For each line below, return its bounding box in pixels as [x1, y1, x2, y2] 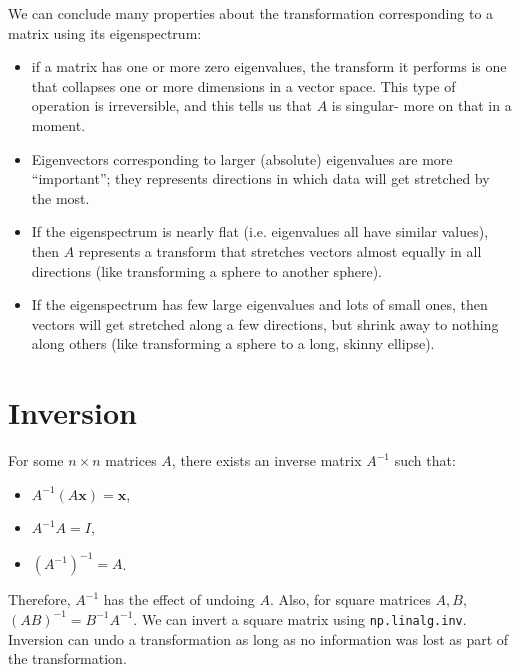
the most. [31, 187, 90, 208]
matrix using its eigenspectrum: [8, 22, 202, 43]
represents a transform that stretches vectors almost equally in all [78, 240, 482, 261]
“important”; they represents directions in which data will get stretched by [31, 168, 490, 189]
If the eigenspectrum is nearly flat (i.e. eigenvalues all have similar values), [31, 221, 489, 242]
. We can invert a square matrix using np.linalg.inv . [133, 608, 467, 629]
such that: [394, 450, 456, 471]
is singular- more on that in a [331, 95, 512, 116]
